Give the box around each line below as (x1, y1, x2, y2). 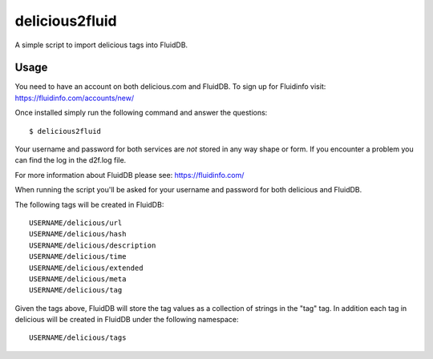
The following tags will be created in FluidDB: (14, 200, 164, 209)
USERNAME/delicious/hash (29, 229, 127, 239)
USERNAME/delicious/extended (29, 263, 144, 272)
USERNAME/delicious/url (29, 218, 123, 228)
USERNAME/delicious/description (29, 240, 156, 250)
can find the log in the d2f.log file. (14, 155, 127, 165)
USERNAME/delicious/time (29, 252, 127, 261)
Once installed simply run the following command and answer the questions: (14, 108, 268, 118)
